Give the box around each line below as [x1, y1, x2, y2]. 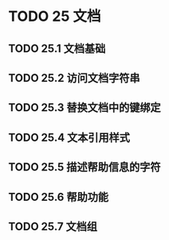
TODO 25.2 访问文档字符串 [8, 71, 140, 85]
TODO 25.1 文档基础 [8, 42, 106, 55]
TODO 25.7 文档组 [8, 219, 98, 233]
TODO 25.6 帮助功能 [8, 190, 109, 204]
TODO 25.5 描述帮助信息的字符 [8, 161, 161, 174]
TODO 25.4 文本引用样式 [8, 130, 130, 144]
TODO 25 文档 [8, 7, 101, 26]
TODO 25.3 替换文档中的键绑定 [8, 101, 161, 114]
